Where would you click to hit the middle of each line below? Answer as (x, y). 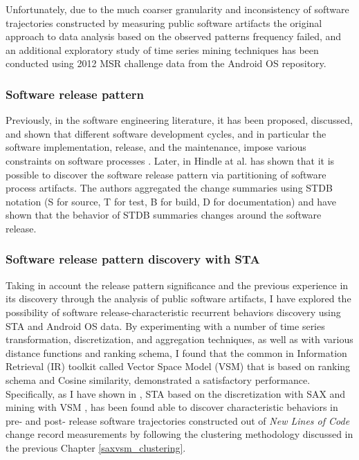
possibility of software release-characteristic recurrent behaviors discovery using (173, 312)
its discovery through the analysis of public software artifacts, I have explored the (178, 298)
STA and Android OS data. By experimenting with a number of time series (165, 325)
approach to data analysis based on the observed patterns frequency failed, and (174, 36)
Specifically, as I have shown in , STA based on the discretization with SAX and (176, 393)
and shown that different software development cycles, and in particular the (166, 133)
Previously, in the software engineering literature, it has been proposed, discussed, (179, 120)
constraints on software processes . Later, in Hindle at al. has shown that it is (170, 160)
